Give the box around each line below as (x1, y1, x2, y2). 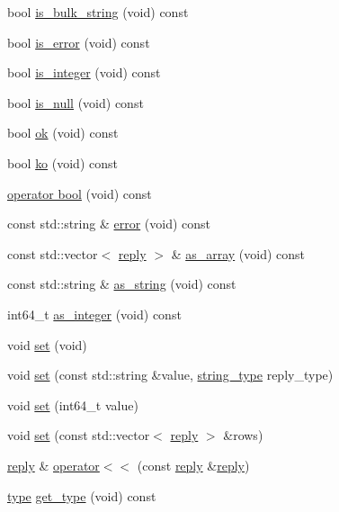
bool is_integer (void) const (7, 63, 161, 82)
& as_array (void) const (171, 244, 306, 263)
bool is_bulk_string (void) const (7, 3, 189, 21)
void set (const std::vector (7, 426, 150, 445)
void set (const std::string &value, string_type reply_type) (7, 365, 334, 384)
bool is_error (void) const (7, 32, 150, 51)
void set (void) (7, 335, 87, 354)
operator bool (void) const (7, 184, 152, 202)
